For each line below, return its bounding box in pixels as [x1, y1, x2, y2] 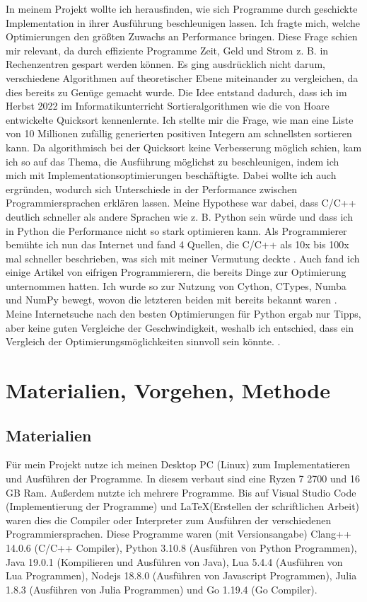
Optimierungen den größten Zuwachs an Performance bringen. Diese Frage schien [6, 29, 358, 44]
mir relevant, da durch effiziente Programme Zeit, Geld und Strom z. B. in [6, 42, 329, 57]
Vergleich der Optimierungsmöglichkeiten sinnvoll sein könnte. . [6, 334, 281, 349]
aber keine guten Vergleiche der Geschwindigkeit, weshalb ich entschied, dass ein [6, 320, 354, 335]
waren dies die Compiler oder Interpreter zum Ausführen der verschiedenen [6, 512, 332, 527]
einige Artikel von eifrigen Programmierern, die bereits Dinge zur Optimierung [6, 265, 346, 279]
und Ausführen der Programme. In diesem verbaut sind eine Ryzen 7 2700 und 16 [6, 471, 360, 486]
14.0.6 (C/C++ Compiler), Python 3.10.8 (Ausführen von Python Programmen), [6, 540, 357, 555]
